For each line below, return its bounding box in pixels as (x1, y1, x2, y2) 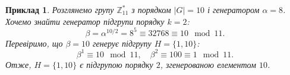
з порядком (131, 4, 171, 15)
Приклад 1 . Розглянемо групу (5, 4, 114, 15)
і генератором (207, 4, 260, 15)
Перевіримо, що (5, 37, 63, 49)
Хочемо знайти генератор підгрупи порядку (5, 15, 165, 27)
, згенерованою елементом (160, 58, 256, 70)
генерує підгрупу (93, 37, 152, 49)
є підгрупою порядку (80, 58, 153, 70)
